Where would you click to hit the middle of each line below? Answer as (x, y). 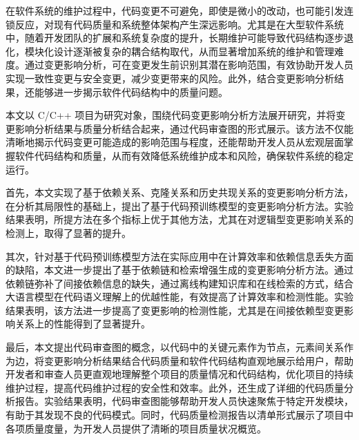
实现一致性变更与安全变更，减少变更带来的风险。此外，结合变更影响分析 (170, 78)
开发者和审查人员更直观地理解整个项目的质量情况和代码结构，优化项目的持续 (179, 374)
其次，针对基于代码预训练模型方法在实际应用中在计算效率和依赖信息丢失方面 (179, 256)
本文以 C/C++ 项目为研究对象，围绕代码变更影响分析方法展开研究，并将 (171, 115)
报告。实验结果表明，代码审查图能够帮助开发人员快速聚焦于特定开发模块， (184, 401)
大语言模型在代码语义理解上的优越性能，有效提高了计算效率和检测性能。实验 (179, 297)
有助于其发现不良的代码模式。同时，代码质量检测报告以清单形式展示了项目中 (179, 415)
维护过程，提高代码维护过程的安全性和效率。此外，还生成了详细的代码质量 (175, 387)
